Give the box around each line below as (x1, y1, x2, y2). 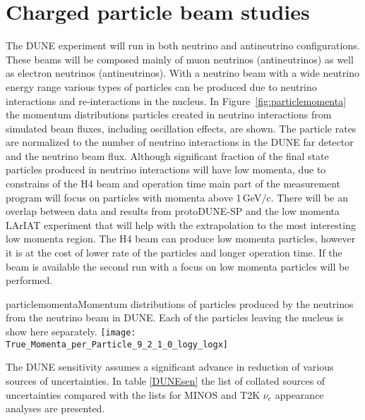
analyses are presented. (6, 401, 105, 416)
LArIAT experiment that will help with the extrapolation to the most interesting (6, 217, 356, 232)
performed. (6, 273, 53, 288)
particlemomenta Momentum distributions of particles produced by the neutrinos (6, 296, 354, 311)
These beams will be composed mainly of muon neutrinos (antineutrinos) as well (6, 51, 354, 66)
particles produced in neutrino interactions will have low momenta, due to (6, 162, 326, 177)
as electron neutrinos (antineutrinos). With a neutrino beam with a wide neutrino (6, 66, 359, 80)
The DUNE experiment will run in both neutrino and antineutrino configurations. (6, 38, 360, 53)
